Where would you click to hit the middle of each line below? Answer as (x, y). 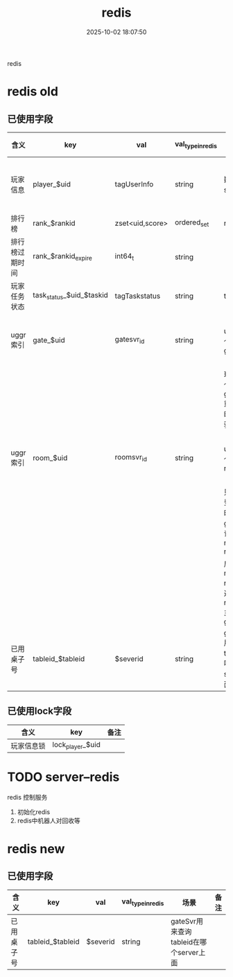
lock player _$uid (76, 746)
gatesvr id (130, 340)
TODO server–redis (63, 777)
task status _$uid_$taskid (71, 296)
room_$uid (50, 457)
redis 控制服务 (27, 797)
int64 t (124, 257)
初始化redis (34, 811)
